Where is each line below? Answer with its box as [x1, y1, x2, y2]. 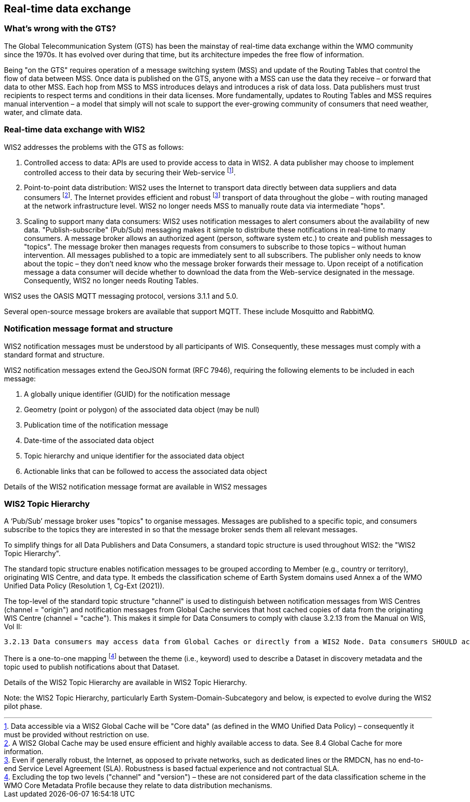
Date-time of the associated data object [24, 436, 154, 445]
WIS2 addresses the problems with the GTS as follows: [4, 142, 184, 151]
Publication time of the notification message [24, 420, 168, 429]
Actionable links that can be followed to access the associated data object [24, 466, 267, 475]
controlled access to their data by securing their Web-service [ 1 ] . [24, 166, 236, 177]
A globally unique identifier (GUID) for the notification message [24, 389, 231, 398]
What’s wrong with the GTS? [4, 23, 117, 34]
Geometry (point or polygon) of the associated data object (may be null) [24, 405, 260, 414]
